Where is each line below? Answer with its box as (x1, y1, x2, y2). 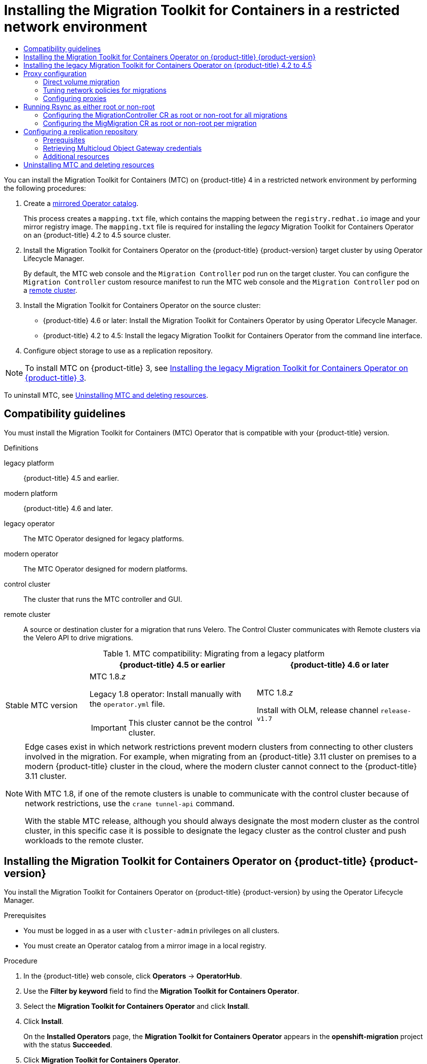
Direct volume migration (43, 77, 120, 86)
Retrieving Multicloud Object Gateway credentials (43, 143, 202, 152)
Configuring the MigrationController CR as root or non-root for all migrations (43, 110, 287, 119)
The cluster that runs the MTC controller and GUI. (23, 594, 183, 603)
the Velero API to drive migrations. (23, 633, 133, 642)
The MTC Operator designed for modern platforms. (23, 564, 188, 573)
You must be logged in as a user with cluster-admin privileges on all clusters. (23, 926, 280, 935)
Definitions (4, 443, 39, 452)
